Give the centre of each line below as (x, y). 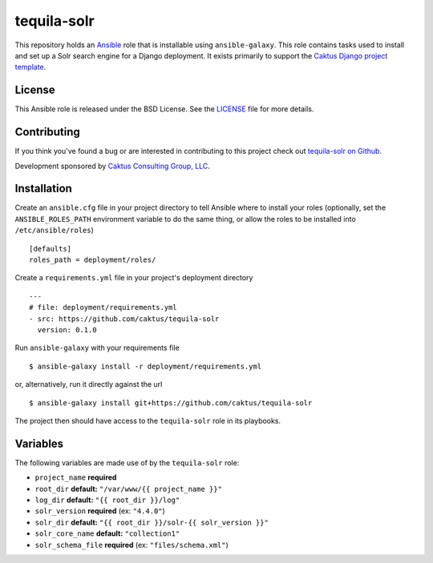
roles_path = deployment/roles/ (93, 260)
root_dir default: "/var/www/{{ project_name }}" (128, 489)
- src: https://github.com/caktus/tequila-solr (124, 319)
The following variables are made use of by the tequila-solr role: (127, 462)
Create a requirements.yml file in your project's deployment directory (134, 278)
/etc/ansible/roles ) (54, 230)
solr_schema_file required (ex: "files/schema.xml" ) (132, 545)
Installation (43, 189)
